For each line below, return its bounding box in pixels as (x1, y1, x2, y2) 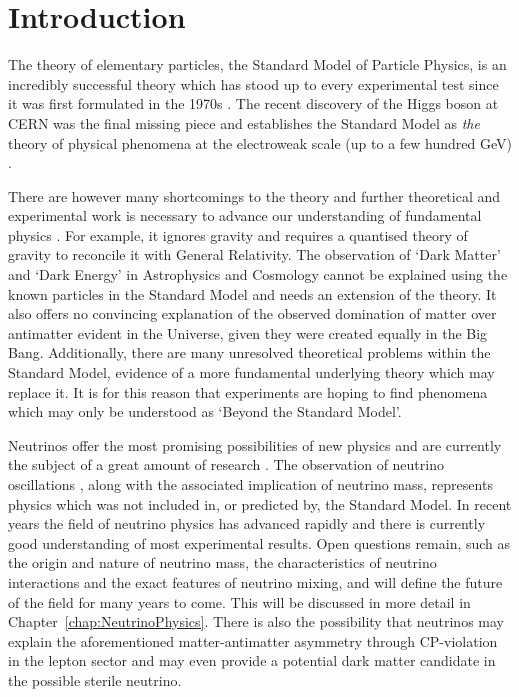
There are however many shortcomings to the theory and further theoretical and (8, 185, 501, 206)
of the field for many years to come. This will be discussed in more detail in (8, 591, 471, 612)
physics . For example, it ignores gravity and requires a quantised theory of (8, 224, 468, 245)
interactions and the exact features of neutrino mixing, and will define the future (8, 571, 503, 592)
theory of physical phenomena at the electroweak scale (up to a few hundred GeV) (8, 132, 512, 153)
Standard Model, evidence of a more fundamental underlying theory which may (8, 362, 495, 383)
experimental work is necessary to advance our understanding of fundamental (8, 205, 482, 226)
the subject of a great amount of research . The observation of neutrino (8, 454, 444, 475)
